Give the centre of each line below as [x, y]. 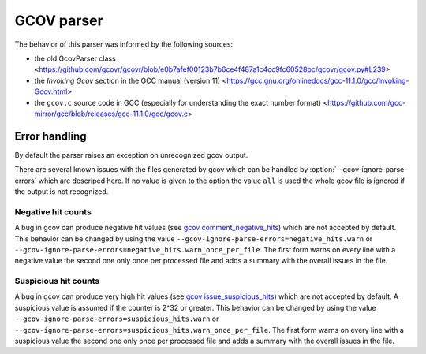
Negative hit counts [53, 211]
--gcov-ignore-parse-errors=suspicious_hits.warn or [117, 319]
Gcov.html [51, 91]
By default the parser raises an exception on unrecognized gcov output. [131, 155]
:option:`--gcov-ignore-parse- [359, 170]
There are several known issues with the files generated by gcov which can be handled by [161, 170]
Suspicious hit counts [57, 281]
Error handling [50, 136]
